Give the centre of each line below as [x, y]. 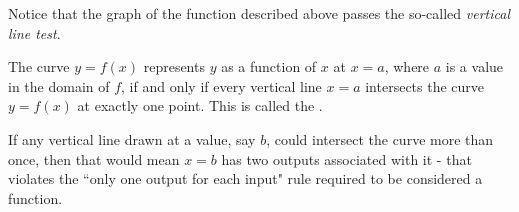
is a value [474, 66]
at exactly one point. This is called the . [200, 105]
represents [174, 66]
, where [407, 66]
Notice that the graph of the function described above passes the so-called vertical [259, 13]
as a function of [269, 66]
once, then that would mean [94, 158]
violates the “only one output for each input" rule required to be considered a [245, 178]
